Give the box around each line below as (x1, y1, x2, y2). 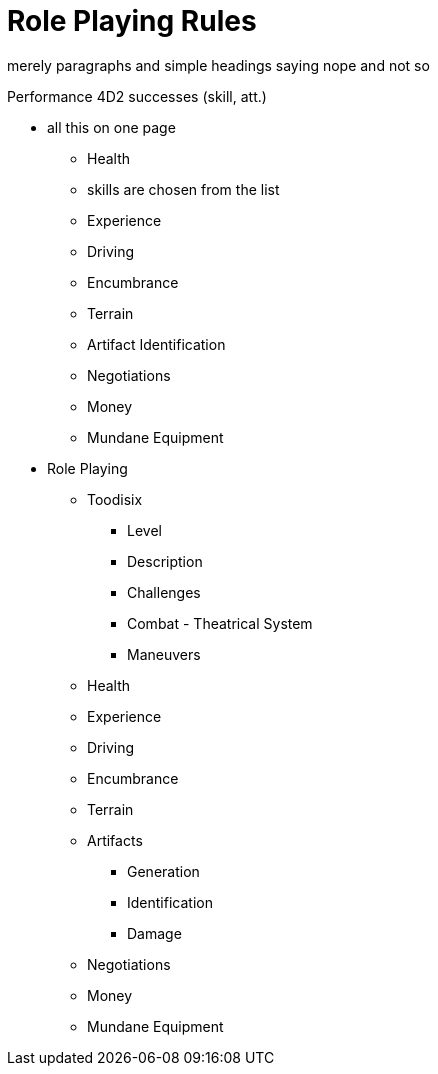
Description (127, 552, 203, 570)
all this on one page (47, 118, 176, 136)
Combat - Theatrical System (127, 614, 313, 632)
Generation (127, 862, 200, 880)
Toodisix (87, 490, 143, 508)
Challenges (127, 583, 201, 601)
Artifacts (87, 831, 143, 849)
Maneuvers (127, 645, 201, 663)
